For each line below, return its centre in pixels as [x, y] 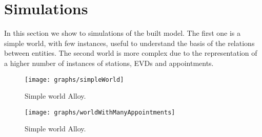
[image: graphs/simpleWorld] [74, 79]
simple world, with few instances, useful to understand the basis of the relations [129, 43]
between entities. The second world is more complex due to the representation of [131, 53]
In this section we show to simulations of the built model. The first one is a [122, 33]
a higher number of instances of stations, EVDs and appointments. [109, 63]
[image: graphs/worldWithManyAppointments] [100, 112]
